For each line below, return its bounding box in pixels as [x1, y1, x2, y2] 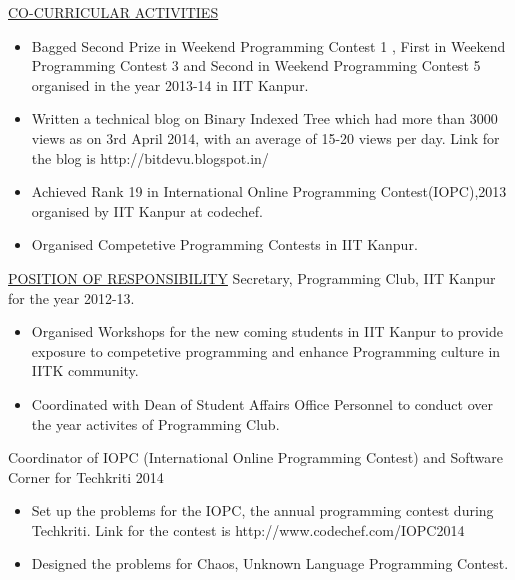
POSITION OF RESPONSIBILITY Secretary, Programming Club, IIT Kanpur [8, 267, 496, 288]
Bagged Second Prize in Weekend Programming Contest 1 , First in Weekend [31, 35, 506, 56]
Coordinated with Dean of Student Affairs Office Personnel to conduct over [31, 393, 493, 414]
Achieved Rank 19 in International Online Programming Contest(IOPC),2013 [31, 181, 507, 202]
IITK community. [31, 360, 139, 381]
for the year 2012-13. [8, 287, 135, 308]
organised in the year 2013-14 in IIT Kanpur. [31, 74, 309, 95]
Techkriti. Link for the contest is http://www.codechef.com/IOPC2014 [31, 519, 465, 540]
